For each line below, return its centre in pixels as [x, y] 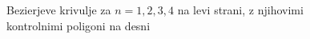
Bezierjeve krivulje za [59, 10]
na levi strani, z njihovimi [240, 10]
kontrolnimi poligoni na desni [79, 25]
